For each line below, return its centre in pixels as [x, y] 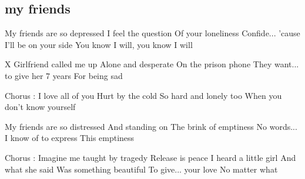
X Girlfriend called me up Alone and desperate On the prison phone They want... [152, 64]
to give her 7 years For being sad [64, 75]
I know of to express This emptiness [70, 138]
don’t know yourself [40, 107]
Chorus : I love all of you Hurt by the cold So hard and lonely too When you [143, 95]
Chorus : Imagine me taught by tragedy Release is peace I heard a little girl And [150, 157]
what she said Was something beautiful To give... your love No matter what [141, 169]
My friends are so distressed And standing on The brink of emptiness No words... [151, 126]
